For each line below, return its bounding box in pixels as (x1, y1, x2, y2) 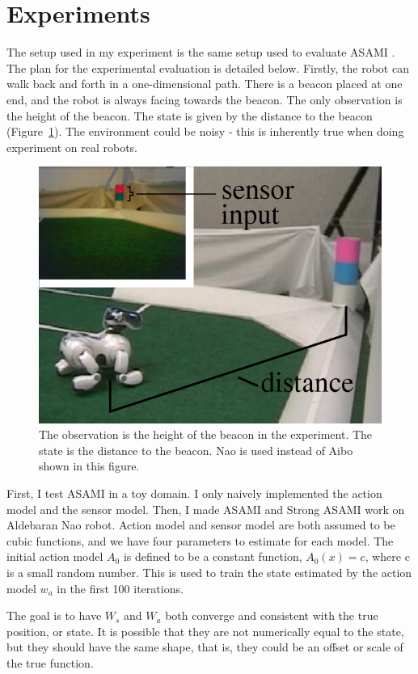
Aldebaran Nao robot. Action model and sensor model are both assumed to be (6, 516, 395, 533)
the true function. (6, 654, 94, 671)
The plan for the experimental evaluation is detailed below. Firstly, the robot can (6, 59, 409, 76)
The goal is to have (6, 607, 102, 624)
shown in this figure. (39, 457, 140, 474)
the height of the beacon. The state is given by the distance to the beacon (6, 107, 373, 124)
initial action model (6, 548, 103, 565)
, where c (365, 548, 410, 565)
